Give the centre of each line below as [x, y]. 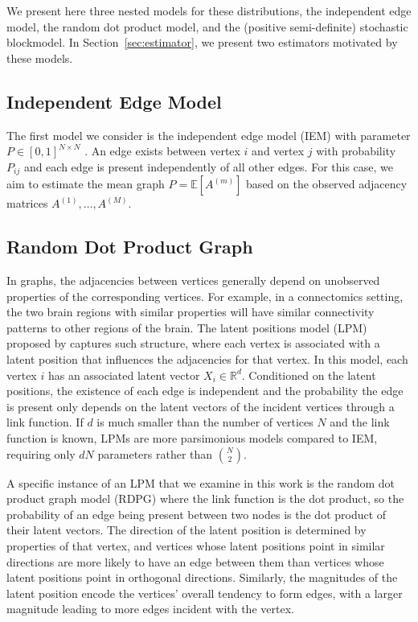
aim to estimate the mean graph [86, 184]
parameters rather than [155, 453]
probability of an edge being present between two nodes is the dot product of [197, 514]
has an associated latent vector [124, 375]
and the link [360, 422]
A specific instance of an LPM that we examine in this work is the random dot [201, 482]
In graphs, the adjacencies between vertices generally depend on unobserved [193, 280]
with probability [356, 151]
